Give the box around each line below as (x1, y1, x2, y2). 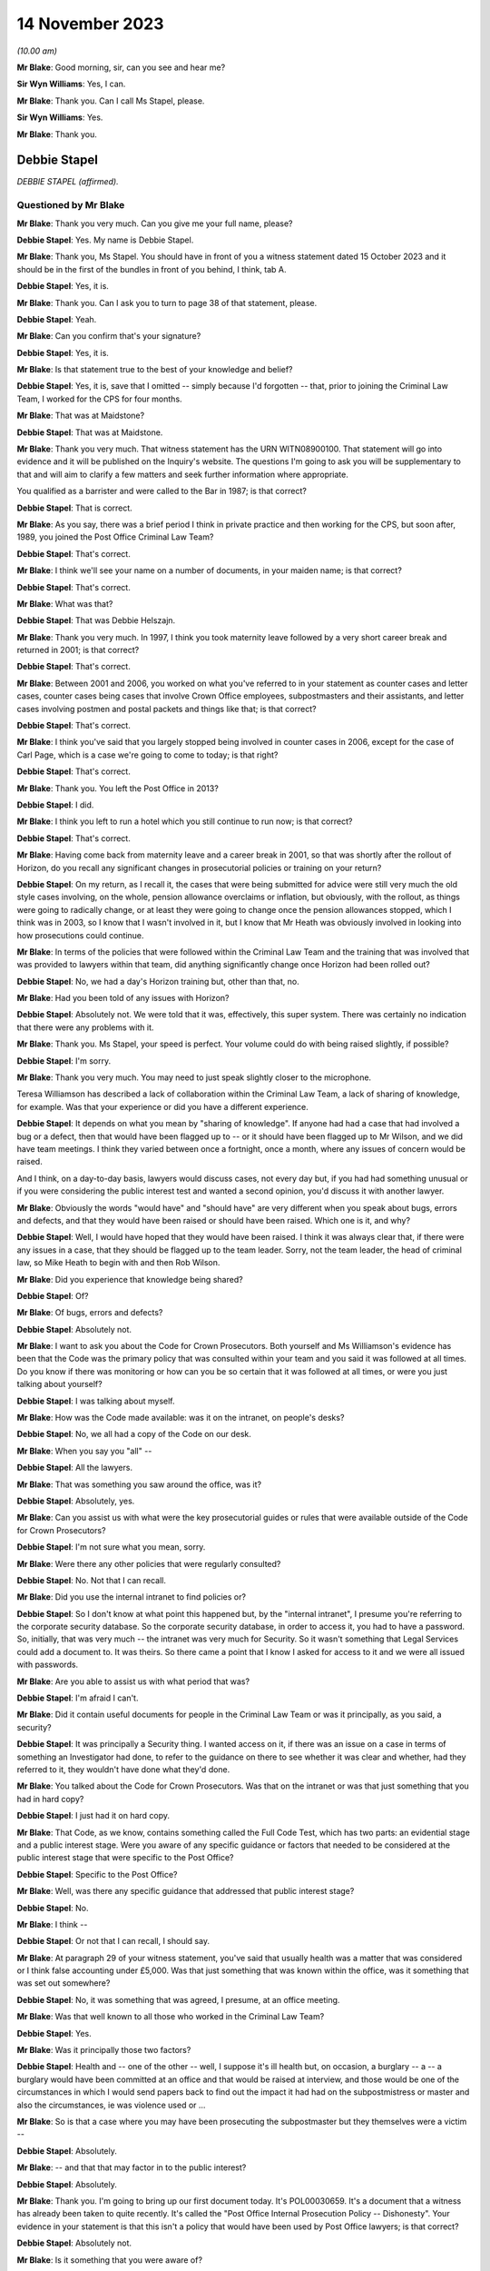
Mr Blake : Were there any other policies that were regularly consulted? (16, 1558, 281, 1569)
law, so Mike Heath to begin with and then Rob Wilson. (16, 1257, 220, 1268)
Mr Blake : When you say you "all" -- (16, 1445, 152, 1456)
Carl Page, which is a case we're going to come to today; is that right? (16, 749, 279, 760)
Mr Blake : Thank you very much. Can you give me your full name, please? (16, 218, 294, 229)
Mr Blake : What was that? (16, 598, 113, 609)
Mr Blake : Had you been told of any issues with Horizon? (16, 993, 230, 1004)
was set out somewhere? (16, 1978, 111, 1988)
